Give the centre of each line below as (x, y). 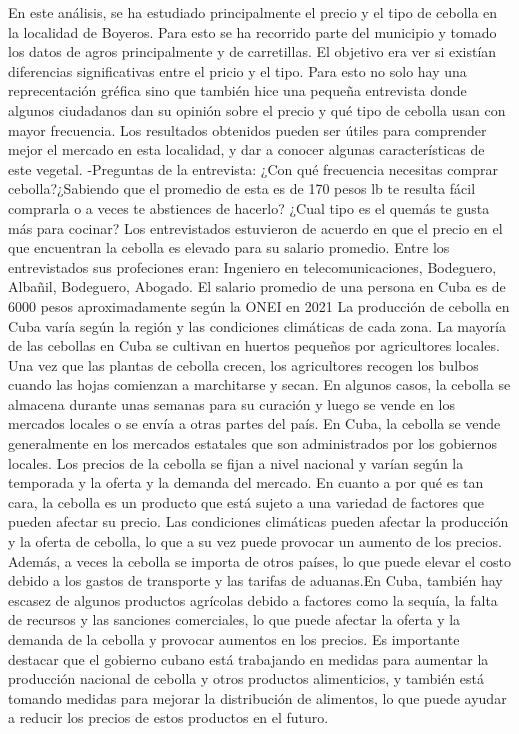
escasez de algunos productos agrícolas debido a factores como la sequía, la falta (253, 599)
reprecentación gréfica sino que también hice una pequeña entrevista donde (237, 90)
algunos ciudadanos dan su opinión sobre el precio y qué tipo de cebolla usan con (257, 109)
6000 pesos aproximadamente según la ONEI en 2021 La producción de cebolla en (259, 305)
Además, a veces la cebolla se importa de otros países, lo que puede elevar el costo (259, 560)
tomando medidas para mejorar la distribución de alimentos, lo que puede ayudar (257, 697)
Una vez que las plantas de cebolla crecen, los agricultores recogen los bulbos (243, 364)
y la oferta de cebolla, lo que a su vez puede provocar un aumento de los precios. (255, 541)
